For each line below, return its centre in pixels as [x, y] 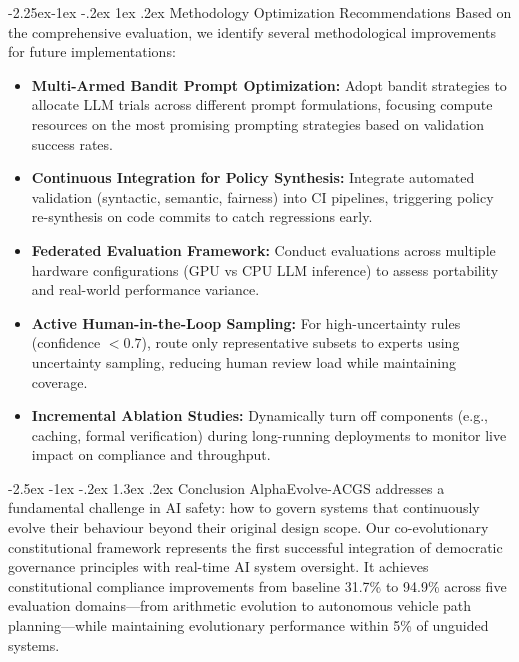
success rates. [72, 143]
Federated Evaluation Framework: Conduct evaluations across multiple [263, 249]
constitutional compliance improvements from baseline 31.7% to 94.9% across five [257, 585]
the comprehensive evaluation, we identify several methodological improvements [252, 31]
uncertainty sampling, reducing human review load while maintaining [243, 361]
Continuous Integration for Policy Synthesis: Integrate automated [253, 177]
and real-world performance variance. [145, 289]
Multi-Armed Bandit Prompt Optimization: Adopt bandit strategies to [269, 84]
